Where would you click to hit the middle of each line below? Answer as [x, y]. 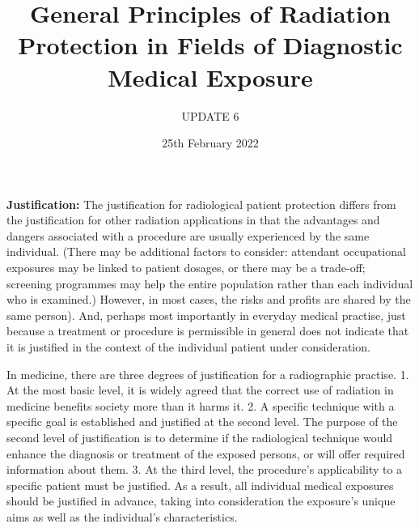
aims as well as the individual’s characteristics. [122, 516]
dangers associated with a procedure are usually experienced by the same [188, 235]
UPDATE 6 [210, 115]
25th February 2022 [210, 143]
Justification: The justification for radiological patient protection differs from [201, 204]
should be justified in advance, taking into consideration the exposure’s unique [201, 501]
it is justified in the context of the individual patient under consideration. [188, 347]
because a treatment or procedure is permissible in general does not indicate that [208, 331]
